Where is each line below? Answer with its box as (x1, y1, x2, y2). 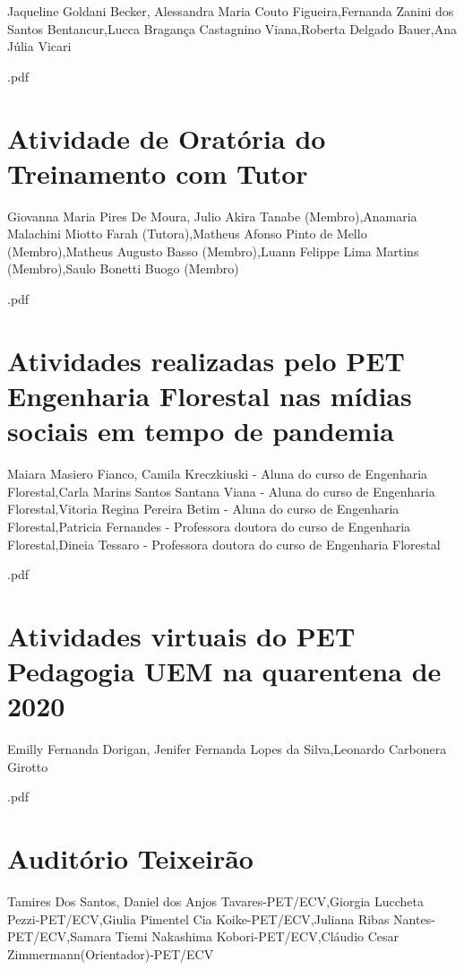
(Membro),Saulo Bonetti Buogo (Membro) (7, 259, 239, 278)
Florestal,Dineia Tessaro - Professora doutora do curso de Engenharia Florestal (7, 534, 441, 553)
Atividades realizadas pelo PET (7, 342, 405, 378)
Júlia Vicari (7, 37, 72, 56)
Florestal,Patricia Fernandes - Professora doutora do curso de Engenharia (7, 516, 411, 535)
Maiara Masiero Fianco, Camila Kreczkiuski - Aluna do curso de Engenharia (7, 464, 428, 483)
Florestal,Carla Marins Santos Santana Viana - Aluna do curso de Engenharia (7, 481, 435, 500)
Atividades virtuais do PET (7, 617, 356, 654)
